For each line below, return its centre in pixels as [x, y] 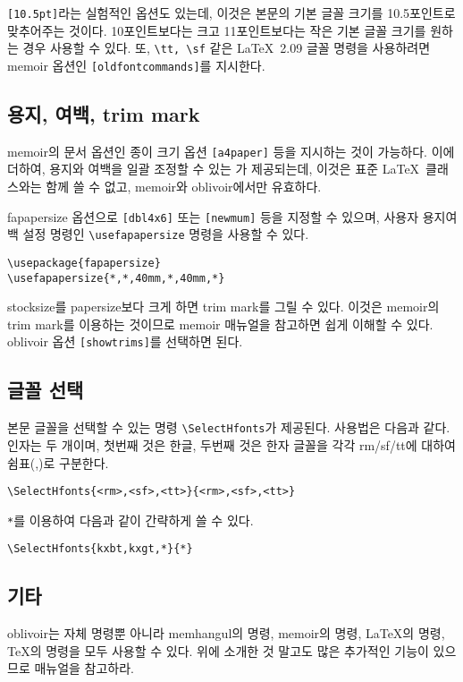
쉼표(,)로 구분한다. [58, 462]
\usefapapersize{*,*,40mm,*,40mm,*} [116, 278]
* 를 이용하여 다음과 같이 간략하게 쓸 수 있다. [130, 520]
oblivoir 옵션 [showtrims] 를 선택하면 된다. [125, 341]
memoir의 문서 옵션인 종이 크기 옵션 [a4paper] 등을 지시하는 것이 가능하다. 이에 [231, 151]
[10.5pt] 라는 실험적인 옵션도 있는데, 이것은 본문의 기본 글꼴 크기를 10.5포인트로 [231, 13]
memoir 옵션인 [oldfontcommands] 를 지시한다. [136, 65]
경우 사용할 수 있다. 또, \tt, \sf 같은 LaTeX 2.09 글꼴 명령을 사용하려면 [227, 48]
